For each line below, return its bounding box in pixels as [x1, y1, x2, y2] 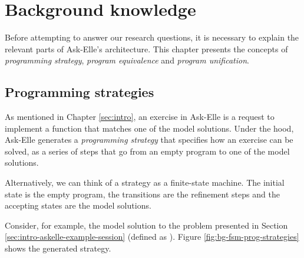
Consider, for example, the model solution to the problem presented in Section [5, 219, 288, 231]
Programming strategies [5, 83, 154, 101]
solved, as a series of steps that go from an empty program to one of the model [5, 145, 290, 157]
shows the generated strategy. [5, 242, 111, 254]
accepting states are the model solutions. [5, 199, 151, 212]
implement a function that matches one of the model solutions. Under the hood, [5, 122, 294, 134]
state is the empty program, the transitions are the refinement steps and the [5, 187, 280, 200]
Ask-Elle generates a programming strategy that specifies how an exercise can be [5, 133, 293, 146]
